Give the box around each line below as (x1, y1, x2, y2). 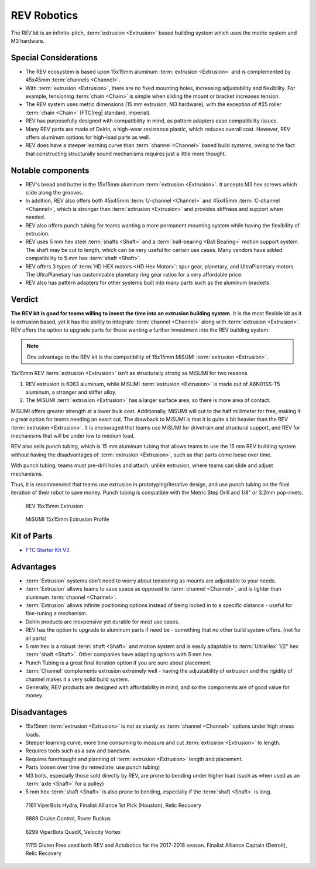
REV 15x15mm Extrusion (25, 502, 84, 509)
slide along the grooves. (25, 189, 84, 196)
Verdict (11, 295, 38, 305)
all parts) (25, 635, 47, 642)
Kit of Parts (11, 531, 53, 541)
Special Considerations (11, 53, 98, 63)
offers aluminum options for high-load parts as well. (25, 134, 150, 141)
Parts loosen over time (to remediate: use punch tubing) (25, 764, 160, 771)
